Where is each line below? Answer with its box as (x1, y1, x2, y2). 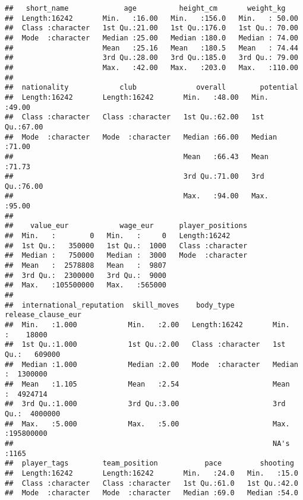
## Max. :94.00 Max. (5, 192, 269, 201)
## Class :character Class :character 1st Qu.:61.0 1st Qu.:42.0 (5, 479, 298, 488)
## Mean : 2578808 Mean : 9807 (5, 261, 167, 270)
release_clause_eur (5, 311, 81, 319)
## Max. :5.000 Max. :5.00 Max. (5, 419, 290, 428)
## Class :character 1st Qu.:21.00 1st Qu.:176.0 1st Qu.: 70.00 (5, 24, 298, 33)
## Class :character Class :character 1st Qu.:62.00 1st (5, 113, 264, 122)
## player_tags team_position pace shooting (5, 459, 294, 468)
